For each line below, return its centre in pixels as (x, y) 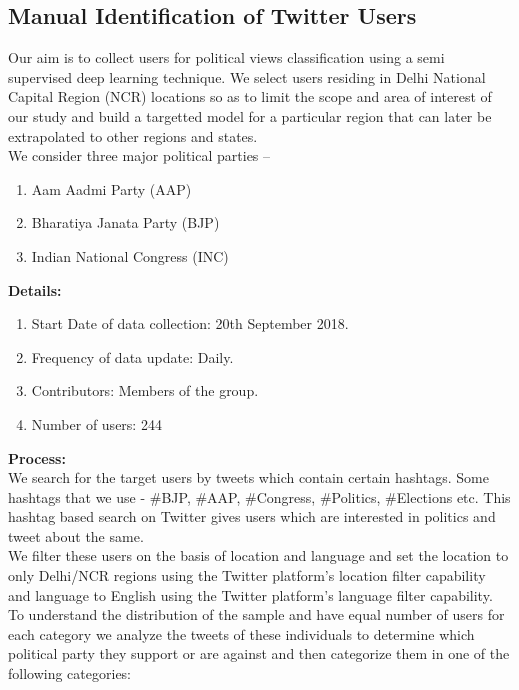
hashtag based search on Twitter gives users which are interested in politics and (252, 516)
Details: (35, 289)
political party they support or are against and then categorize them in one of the (259, 653)
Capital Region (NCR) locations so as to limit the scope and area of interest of (250, 96)
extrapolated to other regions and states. (133, 135)
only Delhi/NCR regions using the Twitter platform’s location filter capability (247, 575)
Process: (37, 457)
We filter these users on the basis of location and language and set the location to (258, 555)
